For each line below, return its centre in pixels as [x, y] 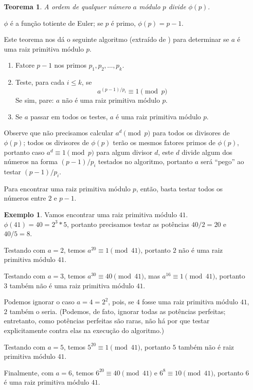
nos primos [70, 65]
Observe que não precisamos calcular [59, 133]
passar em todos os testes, [69, 116]
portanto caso [24, 152]
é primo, [123, 23]
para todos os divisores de [191, 133]
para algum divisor [124, 152]
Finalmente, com [29, 372]
